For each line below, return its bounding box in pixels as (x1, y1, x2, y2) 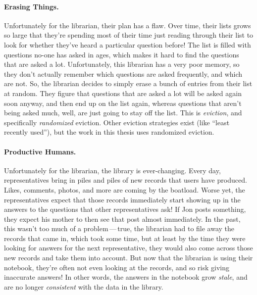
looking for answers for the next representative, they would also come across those (4, 243, 253, 253)
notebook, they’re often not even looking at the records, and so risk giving (4, 262, 230, 272)
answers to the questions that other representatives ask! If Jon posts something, (4, 204, 246, 214)
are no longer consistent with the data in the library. (4, 281, 163, 292)
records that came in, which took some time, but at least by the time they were (4, 233, 246, 243)
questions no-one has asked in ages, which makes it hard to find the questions (4, 49, 239, 59)
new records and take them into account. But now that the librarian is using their (4, 252, 253, 263)
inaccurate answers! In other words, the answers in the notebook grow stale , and (4, 272, 248, 282)
